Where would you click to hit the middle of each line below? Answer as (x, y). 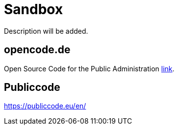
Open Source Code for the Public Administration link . (89, 68)
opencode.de (37, 50)
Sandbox (34, 9)
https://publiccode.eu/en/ (45, 106)
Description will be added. (46, 31)
